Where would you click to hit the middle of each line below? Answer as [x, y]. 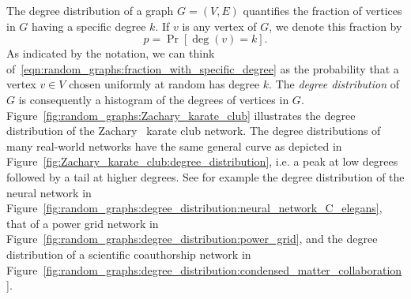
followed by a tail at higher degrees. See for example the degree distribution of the [205, 176]
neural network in [49, 192]
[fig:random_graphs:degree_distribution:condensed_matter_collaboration [222, 269]
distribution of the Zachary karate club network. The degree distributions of [194, 131]
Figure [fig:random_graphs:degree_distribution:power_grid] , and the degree [192, 239]
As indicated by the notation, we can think [111, 53]
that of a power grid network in [83, 223]
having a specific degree [89, 26]
